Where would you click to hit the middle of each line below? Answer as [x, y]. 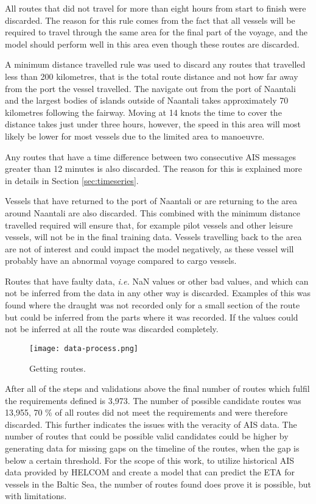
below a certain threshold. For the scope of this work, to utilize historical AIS [150, 460]
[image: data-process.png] [84, 348]
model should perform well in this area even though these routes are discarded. [152, 44]
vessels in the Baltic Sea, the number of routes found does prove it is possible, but [158, 484]
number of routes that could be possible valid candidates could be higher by [147, 436]
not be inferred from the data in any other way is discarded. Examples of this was [158, 293]
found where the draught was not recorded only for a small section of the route [153, 305]
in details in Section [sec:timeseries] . [72, 180]
